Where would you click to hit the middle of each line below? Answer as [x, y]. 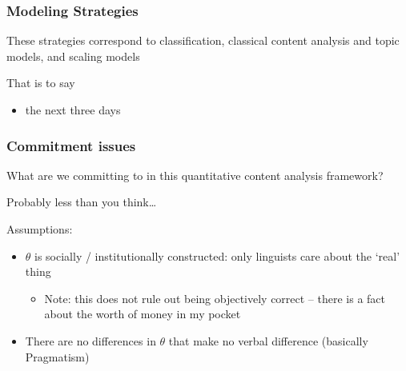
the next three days [73, 110]
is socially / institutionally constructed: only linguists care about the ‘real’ [217, 255]
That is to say [41, 83]
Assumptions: [40, 229]
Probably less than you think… [82, 202]
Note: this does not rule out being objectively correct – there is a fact [215, 298]
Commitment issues [71, 145]
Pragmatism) [57, 356]
